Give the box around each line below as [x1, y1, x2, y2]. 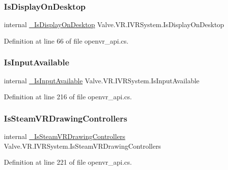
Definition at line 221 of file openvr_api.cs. [4, 157, 132, 167]
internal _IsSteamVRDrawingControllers [4, 131, 125, 141]
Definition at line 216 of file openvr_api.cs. [4, 92, 132, 102]
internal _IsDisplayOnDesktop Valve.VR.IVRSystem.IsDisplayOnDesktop [4, 19, 224, 30]
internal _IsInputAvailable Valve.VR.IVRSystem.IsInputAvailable [4, 75, 200, 85]
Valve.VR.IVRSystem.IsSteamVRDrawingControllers [4, 140, 161, 151]
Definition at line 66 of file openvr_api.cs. [4, 35, 129, 46]
